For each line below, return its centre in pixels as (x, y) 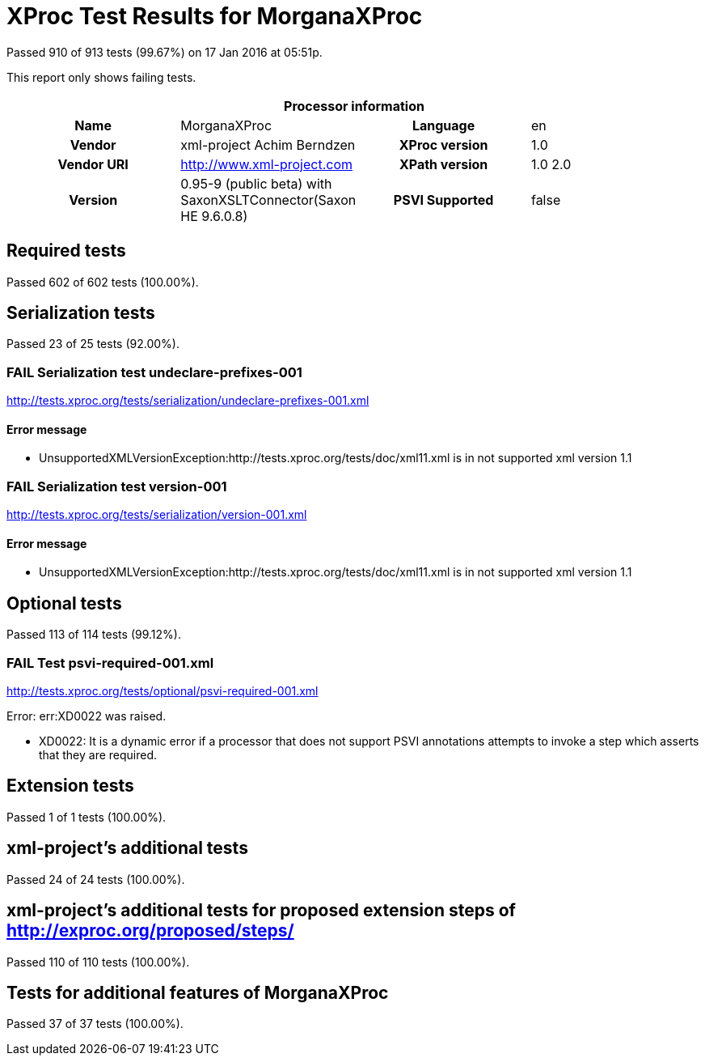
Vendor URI (93, 164)
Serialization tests (81, 313)
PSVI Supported (443, 200)
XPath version (443, 164)
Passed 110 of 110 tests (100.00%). (98, 962)
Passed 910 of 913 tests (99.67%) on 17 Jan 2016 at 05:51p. (165, 52)
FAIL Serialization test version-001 (117, 486)
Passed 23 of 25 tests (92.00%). (93, 344)
